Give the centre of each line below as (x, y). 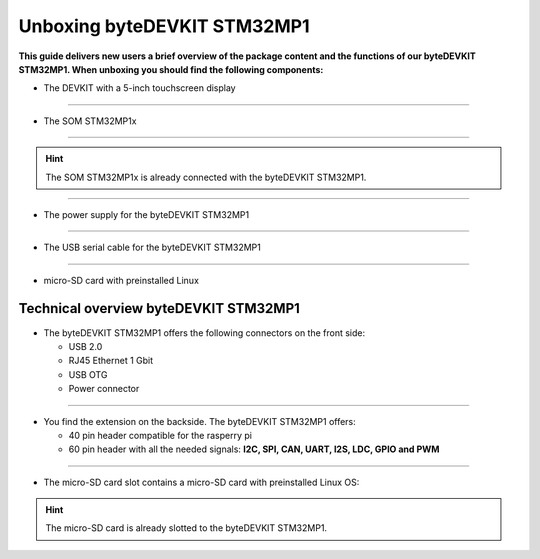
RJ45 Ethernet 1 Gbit (111, 361)
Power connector (104, 389)
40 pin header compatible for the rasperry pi (160, 435)
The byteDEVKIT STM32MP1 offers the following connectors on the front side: (204, 332)
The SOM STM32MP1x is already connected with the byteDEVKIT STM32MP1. (206, 177)
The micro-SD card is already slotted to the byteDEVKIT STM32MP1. (186, 528)
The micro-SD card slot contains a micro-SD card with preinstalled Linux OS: (201, 482)
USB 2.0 (85, 346)
